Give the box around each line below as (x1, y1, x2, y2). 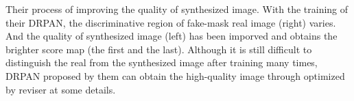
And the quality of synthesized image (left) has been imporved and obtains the (5, 29, 338, 43)
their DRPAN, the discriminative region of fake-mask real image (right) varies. (5, 15, 336, 29)
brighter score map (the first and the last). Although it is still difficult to (5, 42, 312, 56)
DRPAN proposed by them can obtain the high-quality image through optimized (5, 68, 345, 83)
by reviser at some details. (5, 82, 116, 96)
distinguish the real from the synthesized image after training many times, (5, 55, 318, 70)
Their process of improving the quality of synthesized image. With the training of (5, 2, 349, 16)
